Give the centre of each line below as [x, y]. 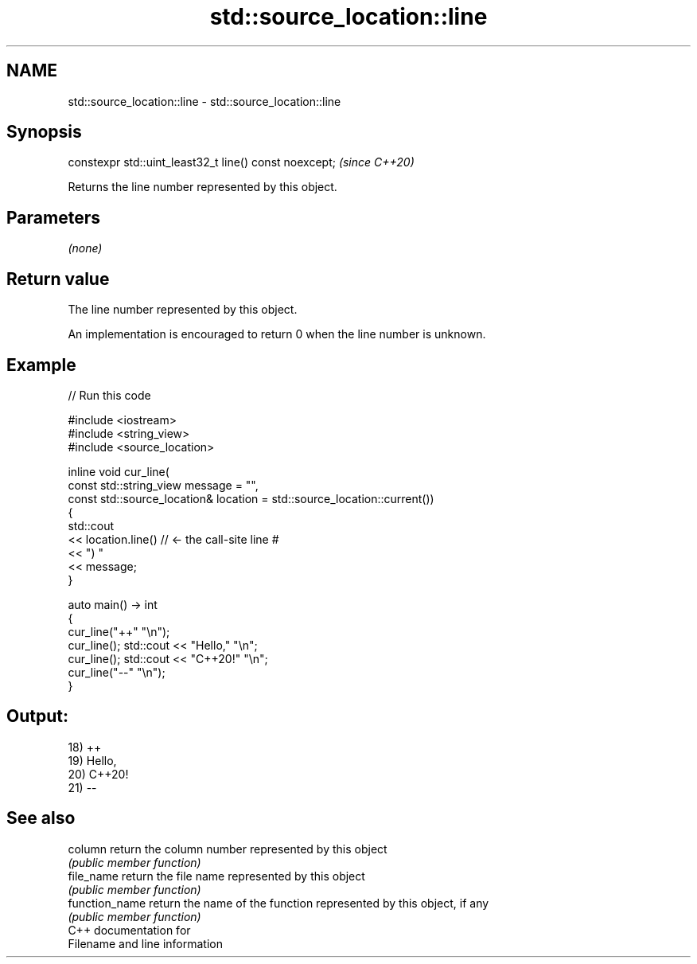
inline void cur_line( [119, 471]
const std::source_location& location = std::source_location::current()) [251, 498]
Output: [37, 716]
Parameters [53, 217]
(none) [85, 248]
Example [41, 365]
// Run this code [109, 395]
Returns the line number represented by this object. [202, 187]
